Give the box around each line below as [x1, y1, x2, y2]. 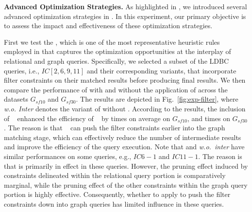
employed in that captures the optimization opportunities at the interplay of [4, 46, 231, 56]
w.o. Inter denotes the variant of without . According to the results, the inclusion [4, 103, 246, 113]
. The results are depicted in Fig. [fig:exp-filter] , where [76, 94, 238, 104]
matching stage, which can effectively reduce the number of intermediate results [4, 132, 241, 142]
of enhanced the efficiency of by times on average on [4, 113, 170, 123]
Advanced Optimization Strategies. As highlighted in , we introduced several [4, 1, 247, 11]
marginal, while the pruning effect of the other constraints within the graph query [4, 179, 248, 190]
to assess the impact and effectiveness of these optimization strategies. [4, 20, 213, 31]
